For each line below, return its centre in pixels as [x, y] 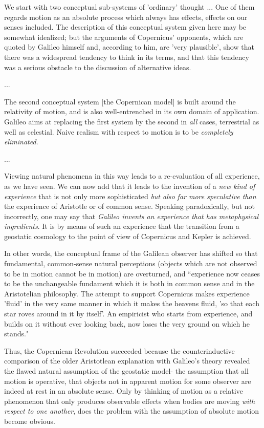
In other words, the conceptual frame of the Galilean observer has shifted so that [131, 253]
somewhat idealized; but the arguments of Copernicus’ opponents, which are [124, 37]
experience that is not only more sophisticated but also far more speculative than [130, 196]
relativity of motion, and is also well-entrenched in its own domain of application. [132, 111]
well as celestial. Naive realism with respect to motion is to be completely [119, 131]
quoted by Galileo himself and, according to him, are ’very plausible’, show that [129, 47]
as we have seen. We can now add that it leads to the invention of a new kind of [130, 186]
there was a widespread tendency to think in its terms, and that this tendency [127, 57]
